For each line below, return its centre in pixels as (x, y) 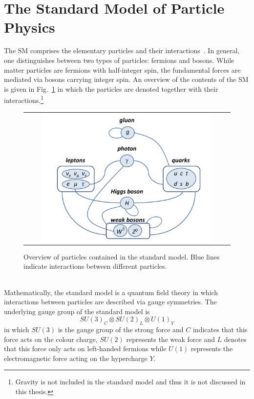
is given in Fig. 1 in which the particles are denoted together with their (111, 89)
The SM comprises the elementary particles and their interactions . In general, (122, 50)
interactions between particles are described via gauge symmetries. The (110, 302)
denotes (235, 339)
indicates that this (220, 329)
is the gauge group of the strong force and (121, 329)
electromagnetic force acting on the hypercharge (76, 358)
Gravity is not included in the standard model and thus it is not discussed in (130, 382)
